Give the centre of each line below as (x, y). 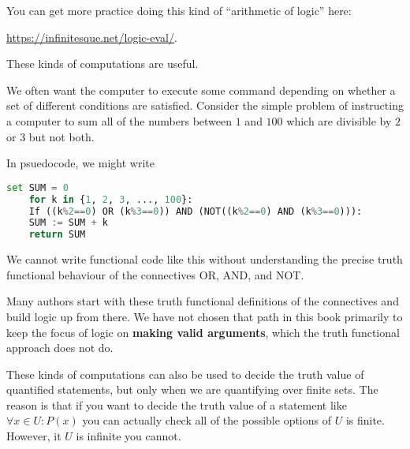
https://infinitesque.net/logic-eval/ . (92, 37)
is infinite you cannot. (129, 436)
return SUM (57, 235)
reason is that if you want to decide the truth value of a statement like (177, 404)
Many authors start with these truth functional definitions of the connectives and (203, 301)
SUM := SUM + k (68, 223)
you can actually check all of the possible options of (207, 420)
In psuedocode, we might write (80, 163)
